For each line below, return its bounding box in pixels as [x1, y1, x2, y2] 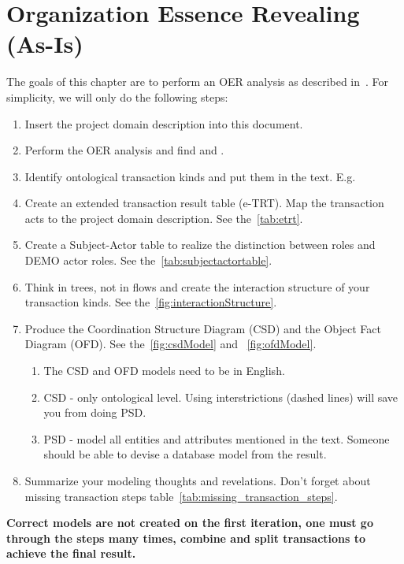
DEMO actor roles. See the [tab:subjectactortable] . [24, 252, 272, 269]
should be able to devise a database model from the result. [43, 446, 327, 462]
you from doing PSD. [43, 404, 146, 421]
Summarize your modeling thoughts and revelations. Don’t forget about [24, 473, 371, 488]
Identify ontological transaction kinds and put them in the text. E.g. [24, 168, 356, 184]
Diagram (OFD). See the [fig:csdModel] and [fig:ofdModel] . [24, 336, 317, 352]
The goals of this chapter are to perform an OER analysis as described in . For [6, 73, 389, 90]
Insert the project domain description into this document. [24, 115, 303, 132]
